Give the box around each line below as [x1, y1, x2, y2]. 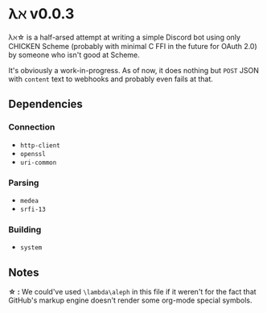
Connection [8, 121, 55, 133]
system [19, 244, 43, 252]
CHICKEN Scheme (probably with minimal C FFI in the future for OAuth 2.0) [8, 41, 257, 51]
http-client [19, 141, 60, 150]
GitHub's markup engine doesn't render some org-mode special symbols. [8, 295, 253, 305]
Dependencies [8, 97, 83, 111]
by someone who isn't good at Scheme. [8, 50, 141, 60]
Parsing [8, 177, 39, 188]
